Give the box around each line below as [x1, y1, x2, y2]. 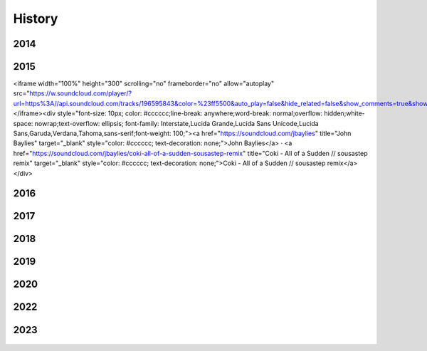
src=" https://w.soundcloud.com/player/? [13, 89, 132, 98]
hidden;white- [324, 109, 366, 117]
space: [13, 119, 33, 127]
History [13, 11, 58, 26]
